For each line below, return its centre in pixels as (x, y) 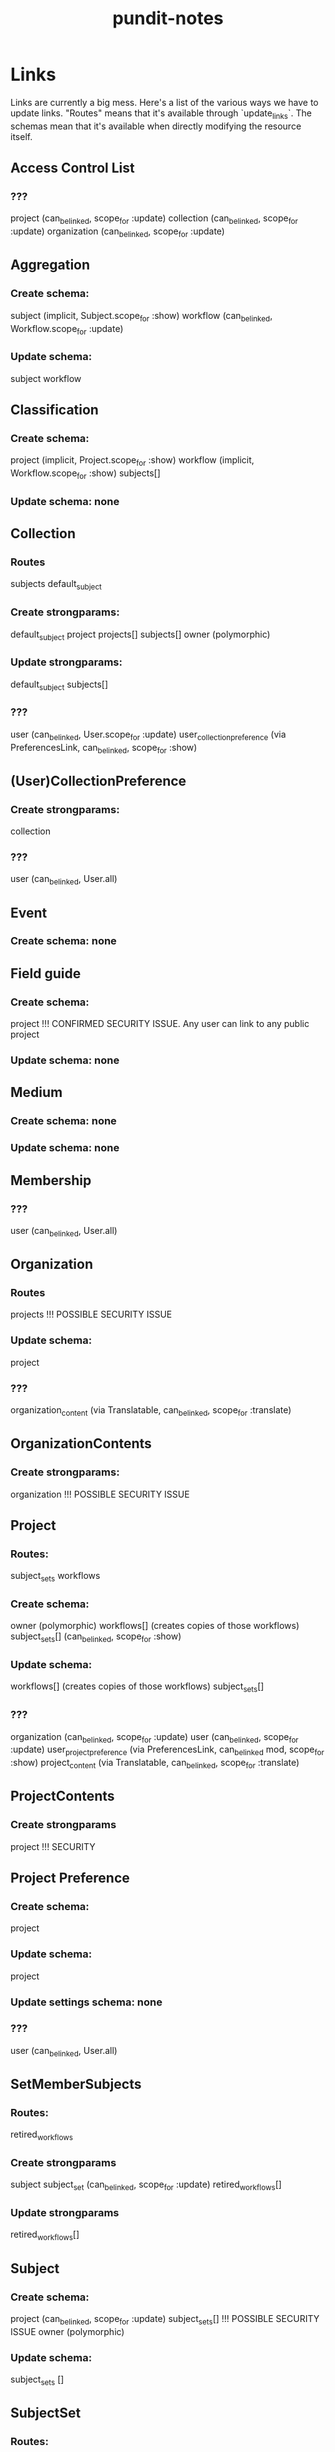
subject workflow (46, 378)
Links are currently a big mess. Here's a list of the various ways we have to (164, 102)
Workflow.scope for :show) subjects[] (85, 474)
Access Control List (72, 168)
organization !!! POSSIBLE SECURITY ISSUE (100, 1494)
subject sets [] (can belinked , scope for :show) (96, 1637)
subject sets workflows (55, 1577)
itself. (21, 136)
